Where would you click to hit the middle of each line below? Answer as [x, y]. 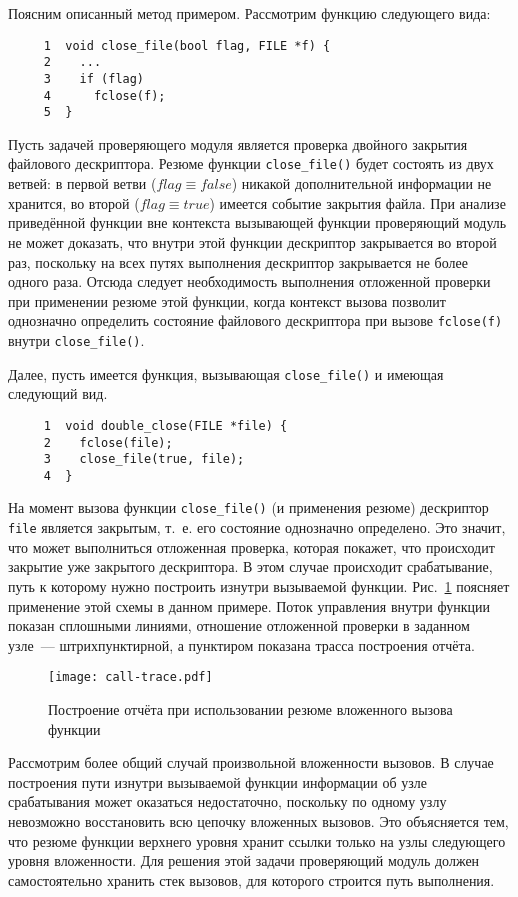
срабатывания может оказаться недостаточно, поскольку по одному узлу [227, 801]
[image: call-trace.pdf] [130, 677]
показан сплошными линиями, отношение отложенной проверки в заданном [239, 625]
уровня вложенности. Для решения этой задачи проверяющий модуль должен [244, 860]
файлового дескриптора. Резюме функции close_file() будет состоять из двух [251, 163]
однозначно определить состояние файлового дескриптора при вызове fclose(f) [255, 320]
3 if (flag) [94, 78]
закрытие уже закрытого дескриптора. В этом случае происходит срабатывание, [250, 566]
